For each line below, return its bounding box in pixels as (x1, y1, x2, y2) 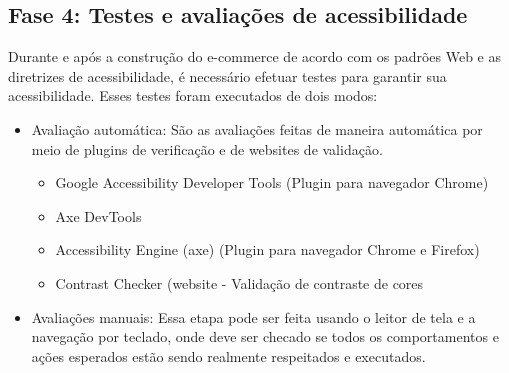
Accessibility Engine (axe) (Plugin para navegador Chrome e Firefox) (55, 239, 480, 260)
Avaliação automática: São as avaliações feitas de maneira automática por (31, 118, 483, 139)
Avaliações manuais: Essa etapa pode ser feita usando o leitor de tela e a (31, 306, 476, 327)
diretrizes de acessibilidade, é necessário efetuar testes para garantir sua (8, 65, 447, 86)
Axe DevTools (55, 205, 142, 226)
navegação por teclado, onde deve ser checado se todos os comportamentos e (31, 326, 499, 347)
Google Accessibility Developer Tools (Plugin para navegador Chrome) (55, 172, 489, 193)
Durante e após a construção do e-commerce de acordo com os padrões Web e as (8, 46, 502, 67)
